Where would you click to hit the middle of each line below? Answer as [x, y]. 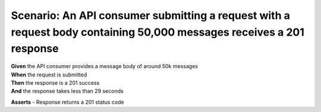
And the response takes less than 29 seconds [67, 91]
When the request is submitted [49, 75]
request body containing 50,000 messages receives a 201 [158, 32]
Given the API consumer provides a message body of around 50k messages [105, 66]
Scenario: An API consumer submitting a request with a [151, 15]
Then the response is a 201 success [55, 82]
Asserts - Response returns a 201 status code [67, 102]
